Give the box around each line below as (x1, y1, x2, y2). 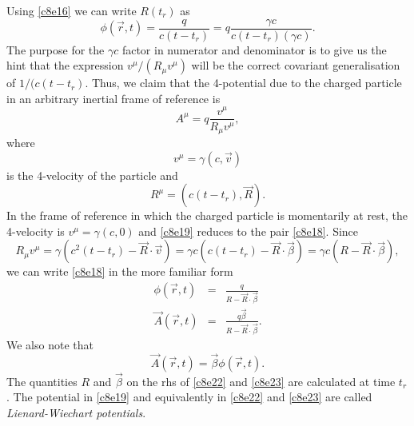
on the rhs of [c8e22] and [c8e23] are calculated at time (126, 372, 396, 389)
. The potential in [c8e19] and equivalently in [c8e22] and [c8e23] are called (6, 388, 372, 405)
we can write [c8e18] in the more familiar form (6, 263, 233, 280)
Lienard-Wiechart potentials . (6, 404, 146, 420)
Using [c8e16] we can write (6, 2, 137, 18)
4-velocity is (6, 222, 65, 239)
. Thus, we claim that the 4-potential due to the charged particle (85, 74, 402, 91)
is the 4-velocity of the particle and (6, 166, 178, 183)
